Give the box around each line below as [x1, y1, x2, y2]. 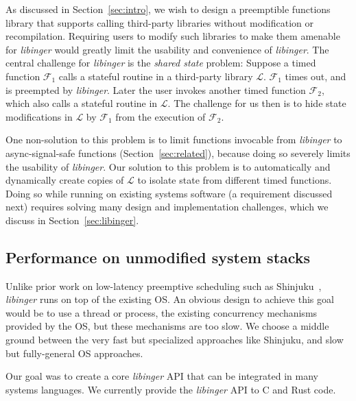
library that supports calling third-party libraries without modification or [5, 15, 314, 29]
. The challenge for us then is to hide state [167, 96, 346, 110]
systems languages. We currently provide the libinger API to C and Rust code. [5, 382, 336, 396]
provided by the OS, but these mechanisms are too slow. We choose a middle [5, 319, 329, 333]
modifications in [5, 109, 73, 123]
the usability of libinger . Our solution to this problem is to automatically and [5, 159, 331, 173]
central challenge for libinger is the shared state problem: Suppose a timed [5, 56, 316, 70]
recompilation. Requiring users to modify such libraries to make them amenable [5, 29, 340, 43]
